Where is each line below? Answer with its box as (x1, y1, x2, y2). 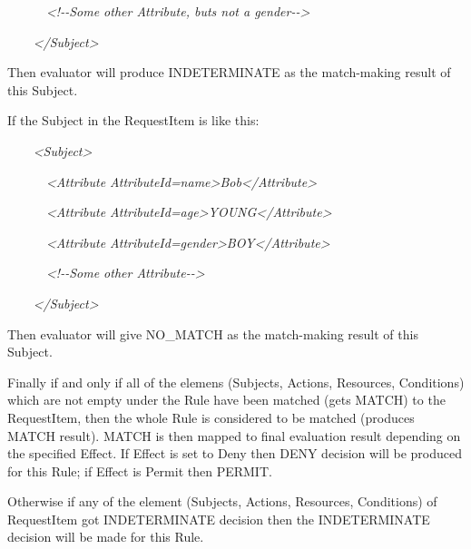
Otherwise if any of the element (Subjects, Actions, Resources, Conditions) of (7, 492, 437, 511)
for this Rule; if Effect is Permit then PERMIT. (7, 461, 272, 480)
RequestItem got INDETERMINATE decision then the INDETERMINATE (7, 509, 430, 528)
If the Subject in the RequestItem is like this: (7, 111, 260, 130)
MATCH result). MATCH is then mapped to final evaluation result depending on (7, 426, 461, 445)
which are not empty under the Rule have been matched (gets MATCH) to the (7, 390, 446, 409)
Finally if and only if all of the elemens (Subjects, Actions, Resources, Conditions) (7, 372, 465, 391)
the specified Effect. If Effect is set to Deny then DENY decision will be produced (7, 444, 463, 463)
